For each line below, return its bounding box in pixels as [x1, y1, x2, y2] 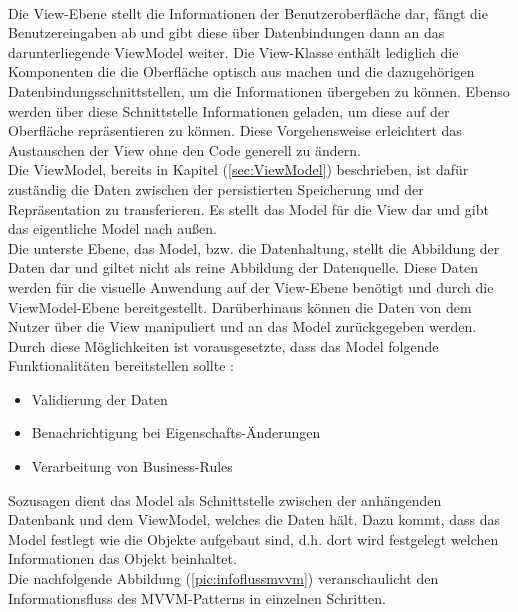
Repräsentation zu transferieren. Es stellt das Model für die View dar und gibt [8, 198, 489, 219]
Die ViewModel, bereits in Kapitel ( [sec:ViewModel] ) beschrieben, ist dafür [8, 159, 469, 180]
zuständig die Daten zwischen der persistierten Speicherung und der [8, 178, 424, 199]
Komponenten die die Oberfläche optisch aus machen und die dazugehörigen [8, 61, 475, 82]
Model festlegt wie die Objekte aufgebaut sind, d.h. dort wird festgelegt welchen [8, 528, 499, 549]
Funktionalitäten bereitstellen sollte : [8, 355, 234, 376]
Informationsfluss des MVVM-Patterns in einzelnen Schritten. [8, 587, 386, 608]
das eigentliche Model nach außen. [8, 218, 217, 239]
